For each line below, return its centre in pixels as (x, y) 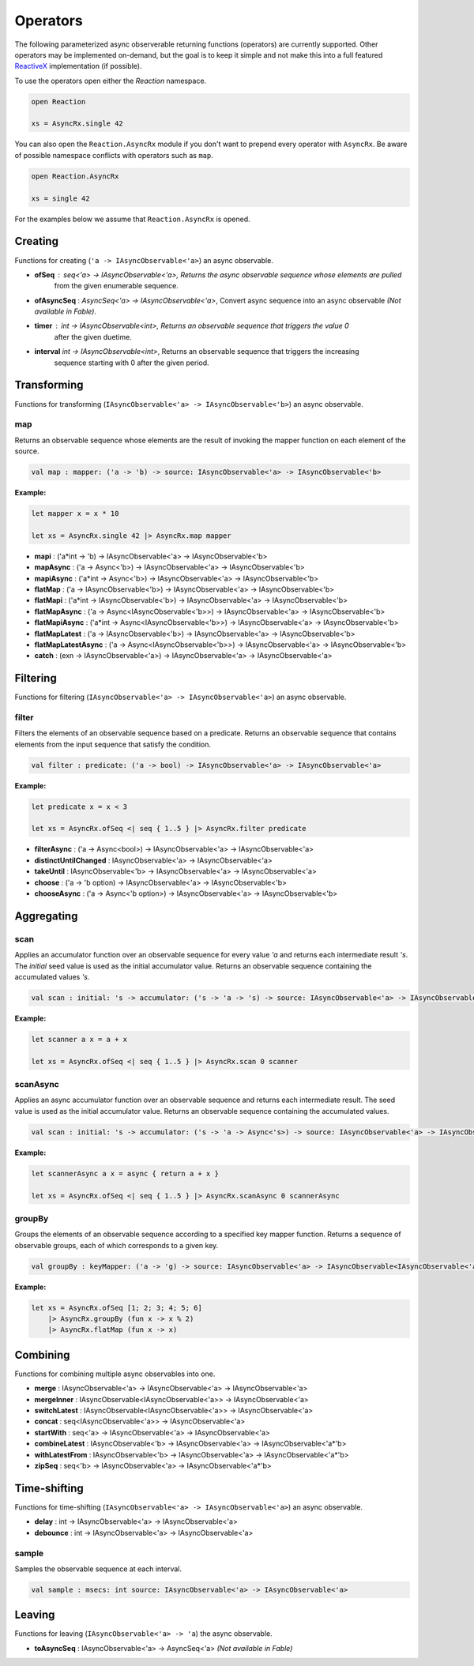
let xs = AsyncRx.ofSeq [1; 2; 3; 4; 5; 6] (117, 1308)
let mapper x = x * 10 (75, 514)
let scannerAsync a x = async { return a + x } (125, 1173)
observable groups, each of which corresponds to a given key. (117, 1245)
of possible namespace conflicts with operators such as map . (114, 155)
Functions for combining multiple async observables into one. (115, 1374)
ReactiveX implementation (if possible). (78, 66)
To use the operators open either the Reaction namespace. (111, 81)
